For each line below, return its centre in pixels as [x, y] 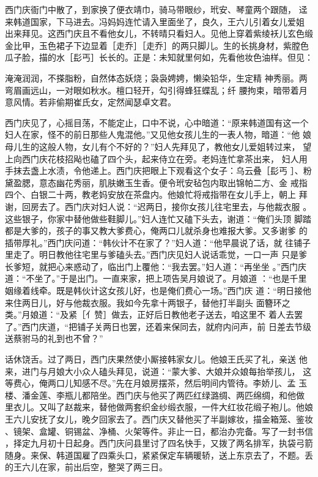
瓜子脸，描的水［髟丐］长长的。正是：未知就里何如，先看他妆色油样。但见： [159, 57]
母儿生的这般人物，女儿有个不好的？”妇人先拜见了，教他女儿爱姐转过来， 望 [158, 146]
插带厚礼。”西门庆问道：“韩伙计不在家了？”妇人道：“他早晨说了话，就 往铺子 [158, 242]
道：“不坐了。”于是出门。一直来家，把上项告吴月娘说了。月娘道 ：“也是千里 [156, 278]
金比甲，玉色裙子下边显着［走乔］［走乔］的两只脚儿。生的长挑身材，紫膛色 [157, 45]
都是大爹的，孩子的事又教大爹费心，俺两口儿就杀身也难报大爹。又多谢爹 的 [156, 231]
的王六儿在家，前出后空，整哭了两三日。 [86, 467]
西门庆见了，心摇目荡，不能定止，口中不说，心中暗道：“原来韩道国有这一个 [157, 122]
